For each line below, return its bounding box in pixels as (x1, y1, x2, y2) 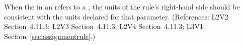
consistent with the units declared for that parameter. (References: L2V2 (4, 11, 228, 21)
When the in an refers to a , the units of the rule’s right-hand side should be (4, 1, 240, 11)
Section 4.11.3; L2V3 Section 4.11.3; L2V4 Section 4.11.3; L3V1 (4, 21, 204, 31)
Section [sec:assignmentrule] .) (4, 30, 96, 41)
